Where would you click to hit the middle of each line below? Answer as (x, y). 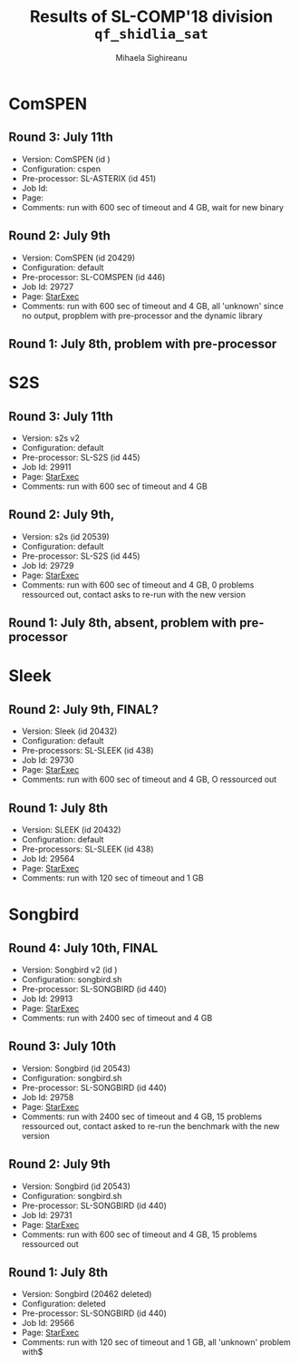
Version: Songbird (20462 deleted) (87, 1294)
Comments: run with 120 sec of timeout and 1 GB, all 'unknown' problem (156, 1342)
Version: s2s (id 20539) (65, 536)
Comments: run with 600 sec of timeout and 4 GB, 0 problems (138, 585)
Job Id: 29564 (48, 858)
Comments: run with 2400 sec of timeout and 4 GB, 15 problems (142, 1116)
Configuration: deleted (63, 1304)
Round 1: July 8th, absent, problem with (123, 623)
